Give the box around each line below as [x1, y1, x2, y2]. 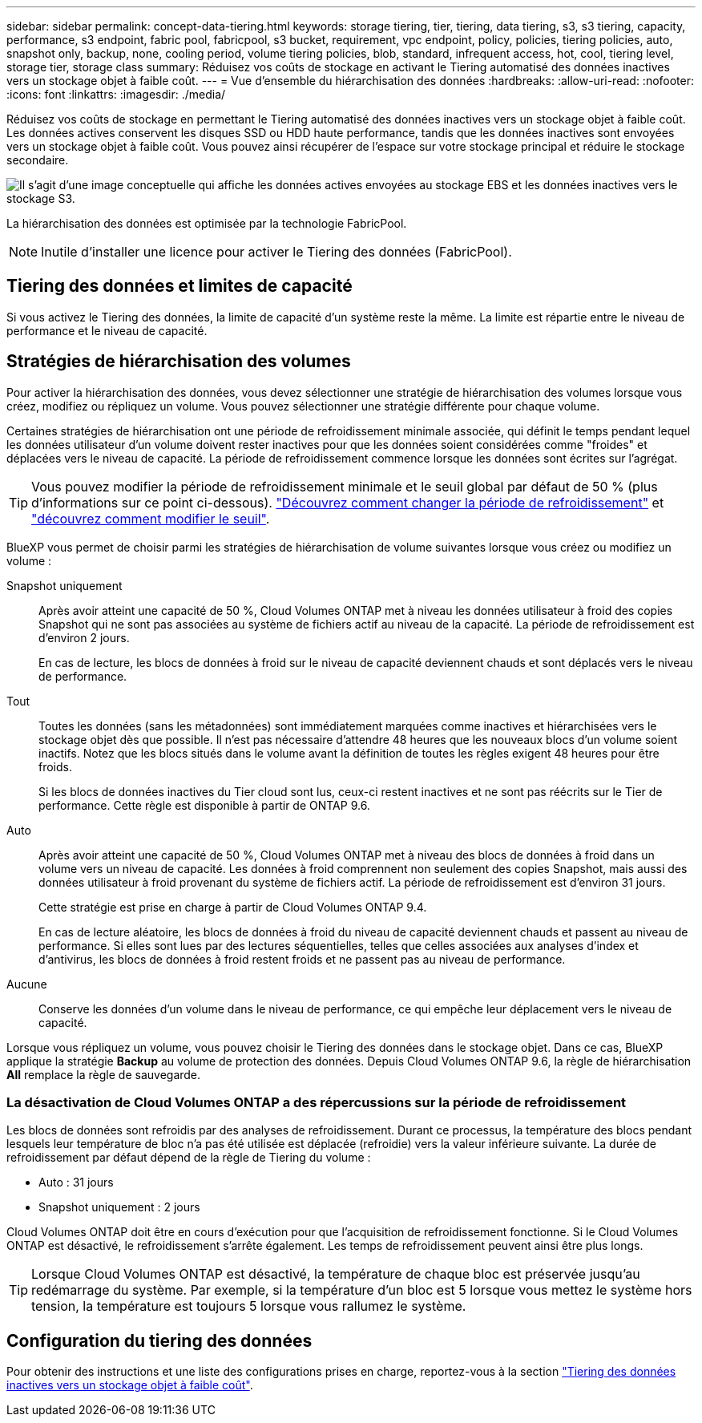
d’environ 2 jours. [38, 630, 130, 645]
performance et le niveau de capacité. [6, 323, 208, 338]
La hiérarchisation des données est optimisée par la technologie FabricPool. [6, 216, 407, 230]
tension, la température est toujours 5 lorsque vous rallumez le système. [31, 1298, 466, 1315]
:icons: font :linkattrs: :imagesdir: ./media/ [6, 87, 226, 101]
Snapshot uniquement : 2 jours [38, 1200, 200, 1215]
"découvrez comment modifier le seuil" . [31, 510, 270, 527]
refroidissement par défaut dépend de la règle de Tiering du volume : [6, 1150, 371, 1165]
